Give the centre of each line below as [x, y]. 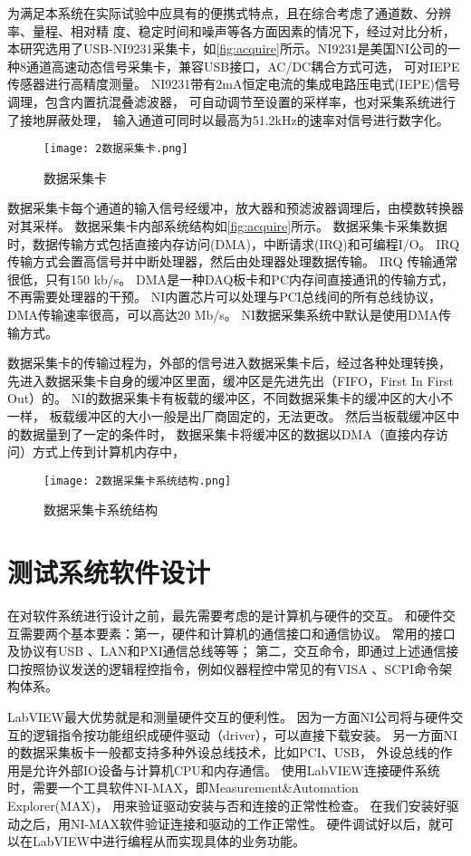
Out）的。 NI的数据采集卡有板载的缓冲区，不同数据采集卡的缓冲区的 [211, 398]
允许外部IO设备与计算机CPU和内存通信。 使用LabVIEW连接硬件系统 [236, 769]
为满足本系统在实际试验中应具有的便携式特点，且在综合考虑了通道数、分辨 [229, 13]
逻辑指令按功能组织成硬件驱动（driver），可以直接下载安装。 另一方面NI [245, 734]
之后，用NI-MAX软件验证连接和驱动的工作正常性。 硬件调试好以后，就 [230, 823]
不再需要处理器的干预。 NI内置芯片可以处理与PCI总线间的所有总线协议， [224, 297]
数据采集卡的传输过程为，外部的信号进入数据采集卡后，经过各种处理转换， [229, 363]
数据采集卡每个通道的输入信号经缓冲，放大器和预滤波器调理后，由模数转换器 [235, 208]
